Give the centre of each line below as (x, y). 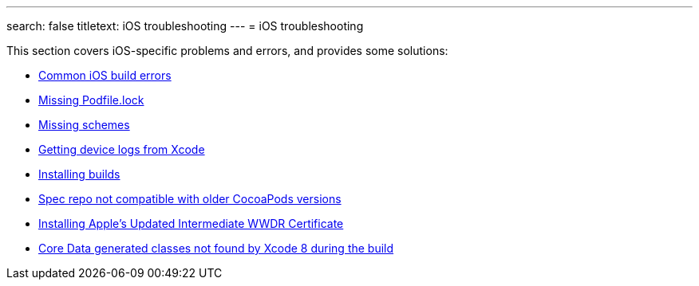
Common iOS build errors (105, 75)
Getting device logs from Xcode (122, 149)
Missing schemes (84, 125)
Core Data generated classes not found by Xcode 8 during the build (216, 248)
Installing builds (79, 174)
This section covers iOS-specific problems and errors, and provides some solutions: (227, 51)
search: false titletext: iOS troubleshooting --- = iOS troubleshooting (185, 26)
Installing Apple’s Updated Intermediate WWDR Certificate (191, 223)
